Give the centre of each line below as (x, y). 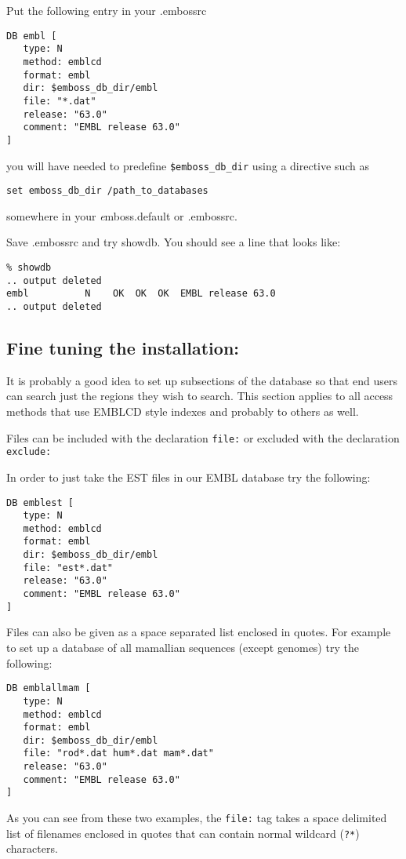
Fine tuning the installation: (123, 348)
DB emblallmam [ (49, 688)
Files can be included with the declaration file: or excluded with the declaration (203, 437)
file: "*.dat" (60, 101)
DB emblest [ (40, 502)
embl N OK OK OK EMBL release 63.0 (141, 294)
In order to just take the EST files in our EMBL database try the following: (188, 477)
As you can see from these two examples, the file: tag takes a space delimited (197, 818)
